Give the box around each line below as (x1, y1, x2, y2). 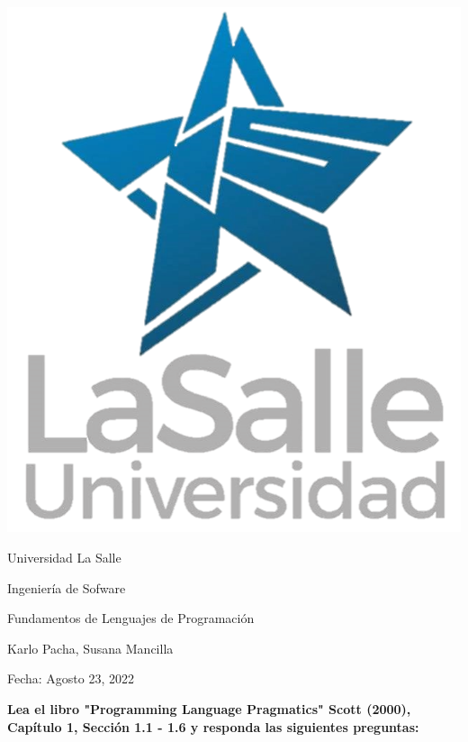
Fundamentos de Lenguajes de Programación (7, 609, 255, 627)
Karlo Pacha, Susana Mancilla (7, 638, 174, 657)
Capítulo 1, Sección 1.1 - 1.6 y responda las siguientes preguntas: (7, 717, 419, 736)
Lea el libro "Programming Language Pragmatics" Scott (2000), (7, 699, 411, 718)
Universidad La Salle (7, 547, 121, 566)
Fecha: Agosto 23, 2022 (7, 669, 135, 688)
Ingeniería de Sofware (7, 578, 126, 597)
